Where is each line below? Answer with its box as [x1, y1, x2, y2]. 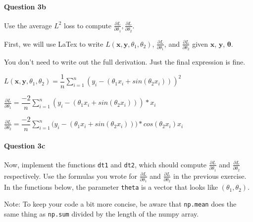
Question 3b [4, 1, 46, 11]
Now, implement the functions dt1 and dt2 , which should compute [4, 159, 207, 169]
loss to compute [64, 20, 111, 30]
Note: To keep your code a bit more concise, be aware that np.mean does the [4, 198, 237, 209]
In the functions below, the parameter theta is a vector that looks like [4, 182, 218, 192]
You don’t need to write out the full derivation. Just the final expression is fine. [4, 57, 246, 67]
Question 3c [4, 140, 46, 150]
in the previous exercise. [173, 170, 247, 181]
